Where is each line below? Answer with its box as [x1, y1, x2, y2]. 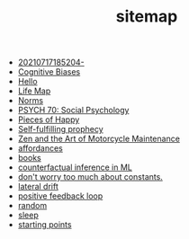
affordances [17, 143, 63, 154]
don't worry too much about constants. [17, 172, 164, 182]
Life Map [17, 85, 51, 96]
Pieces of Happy [17, 114, 80, 125]
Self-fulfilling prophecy [17, 124, 103, 135]
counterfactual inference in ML [17, 162, 133, 173]
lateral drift [17, 181, 58, 192]
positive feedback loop [17, 190, 103, 201]
